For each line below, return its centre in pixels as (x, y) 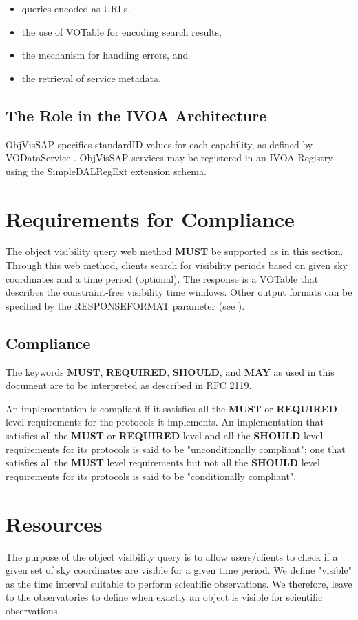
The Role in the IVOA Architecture (136, 115)
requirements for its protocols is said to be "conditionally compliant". (151, 476)
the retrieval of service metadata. (91, 78)
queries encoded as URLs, (76, 8)
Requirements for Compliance (150, 218)
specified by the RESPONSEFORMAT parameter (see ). (125, 305)
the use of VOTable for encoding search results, (122, 31)
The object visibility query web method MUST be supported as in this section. (175, 251)
